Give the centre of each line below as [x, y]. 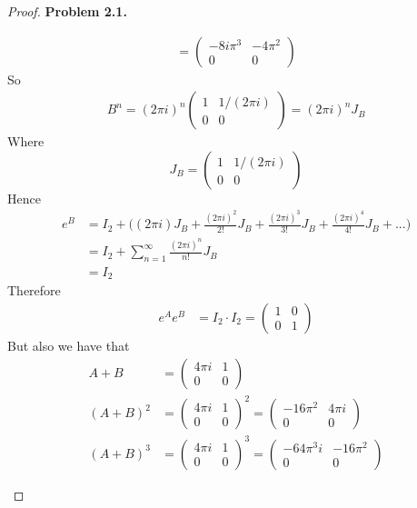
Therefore [34, 290]
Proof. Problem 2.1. [67, 11]
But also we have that [69, 345]
